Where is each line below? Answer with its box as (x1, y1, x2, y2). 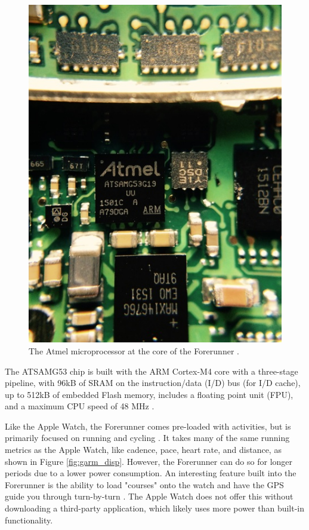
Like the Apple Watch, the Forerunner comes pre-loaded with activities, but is (5, 419, 291, 432)
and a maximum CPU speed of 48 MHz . (5, 400, 154, 412)
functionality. (5, 513, 53, 526)
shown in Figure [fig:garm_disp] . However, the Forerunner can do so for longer (5, 455, 293, 467)
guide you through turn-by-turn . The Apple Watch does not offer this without (5, 490, 293, 503)
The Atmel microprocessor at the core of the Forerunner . (29, 344, 239, 357)
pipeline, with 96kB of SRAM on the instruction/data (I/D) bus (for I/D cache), (5, 376, 301, 389)
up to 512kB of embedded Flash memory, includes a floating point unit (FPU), (5, 388, 293, 400)
